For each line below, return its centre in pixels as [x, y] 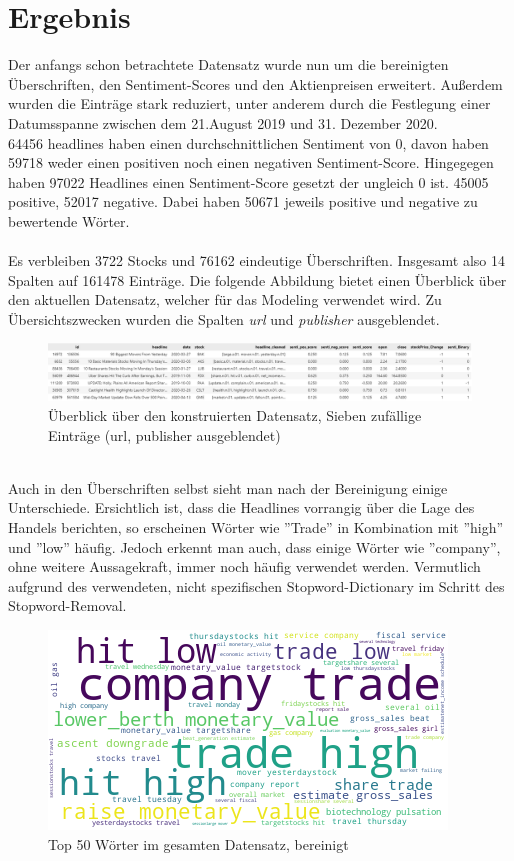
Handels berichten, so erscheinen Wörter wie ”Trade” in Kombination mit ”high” [256, 526]
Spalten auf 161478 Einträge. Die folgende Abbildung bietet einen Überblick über [257, 279]
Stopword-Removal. [67, 605]
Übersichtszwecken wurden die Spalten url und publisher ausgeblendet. [224, 318]
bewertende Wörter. [69, 220]
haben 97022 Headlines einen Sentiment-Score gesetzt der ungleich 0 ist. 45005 [248, 181]
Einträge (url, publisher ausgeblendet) [164, 434]
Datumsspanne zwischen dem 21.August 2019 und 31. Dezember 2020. [223, 122]
